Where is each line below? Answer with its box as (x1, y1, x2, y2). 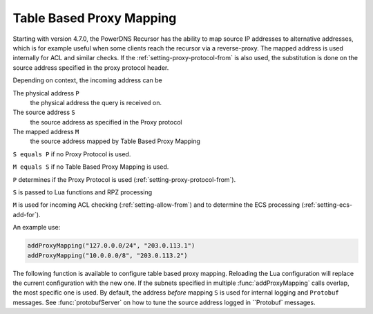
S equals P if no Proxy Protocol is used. (12, 149, 131, 158)
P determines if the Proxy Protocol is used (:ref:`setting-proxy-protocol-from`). (12, 175, 236, 183)
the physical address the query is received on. (30, 98, 162, 107)
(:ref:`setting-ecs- (301, 201, 352, 209)
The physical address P (12, 89, 79, 97)
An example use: (12, 223, 61, 232)
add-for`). (12, 210, 41, 219)
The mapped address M (12, 128, 79, 136)
